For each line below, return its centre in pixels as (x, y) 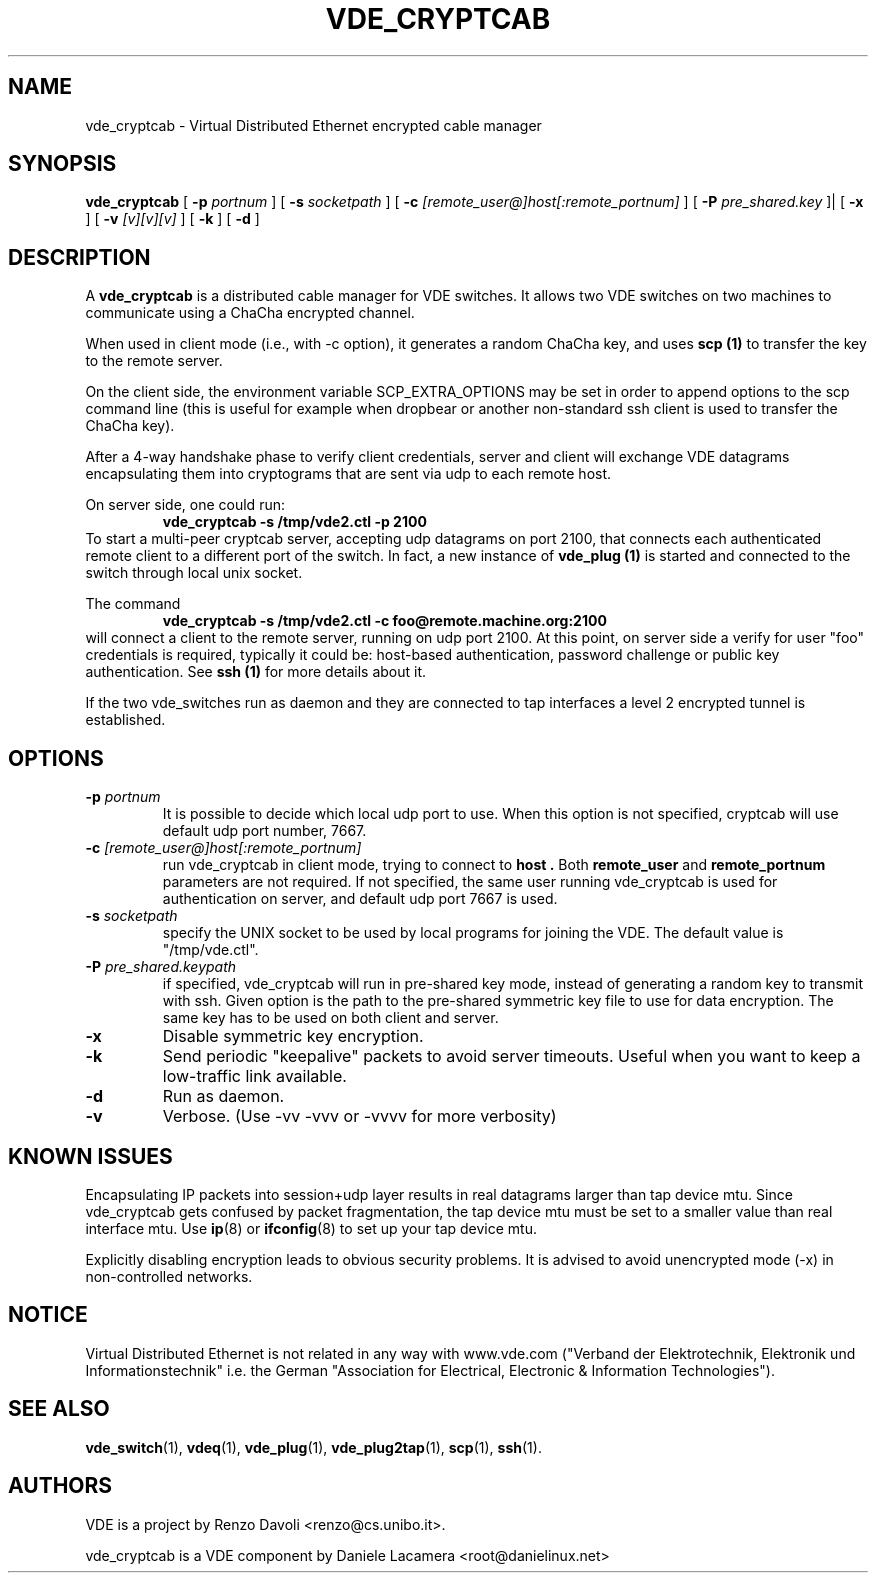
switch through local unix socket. (194, 573)
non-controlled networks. (169, 1276)
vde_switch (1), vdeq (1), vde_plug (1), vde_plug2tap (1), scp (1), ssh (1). (313, 1447)
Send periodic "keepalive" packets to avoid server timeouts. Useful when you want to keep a (511, 1056)
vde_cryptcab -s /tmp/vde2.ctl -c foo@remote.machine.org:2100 (384, 621)
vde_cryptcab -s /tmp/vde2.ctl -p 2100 (294, 522)
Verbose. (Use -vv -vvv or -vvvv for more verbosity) (359, 1116)
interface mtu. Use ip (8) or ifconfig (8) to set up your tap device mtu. (311, 1228)
